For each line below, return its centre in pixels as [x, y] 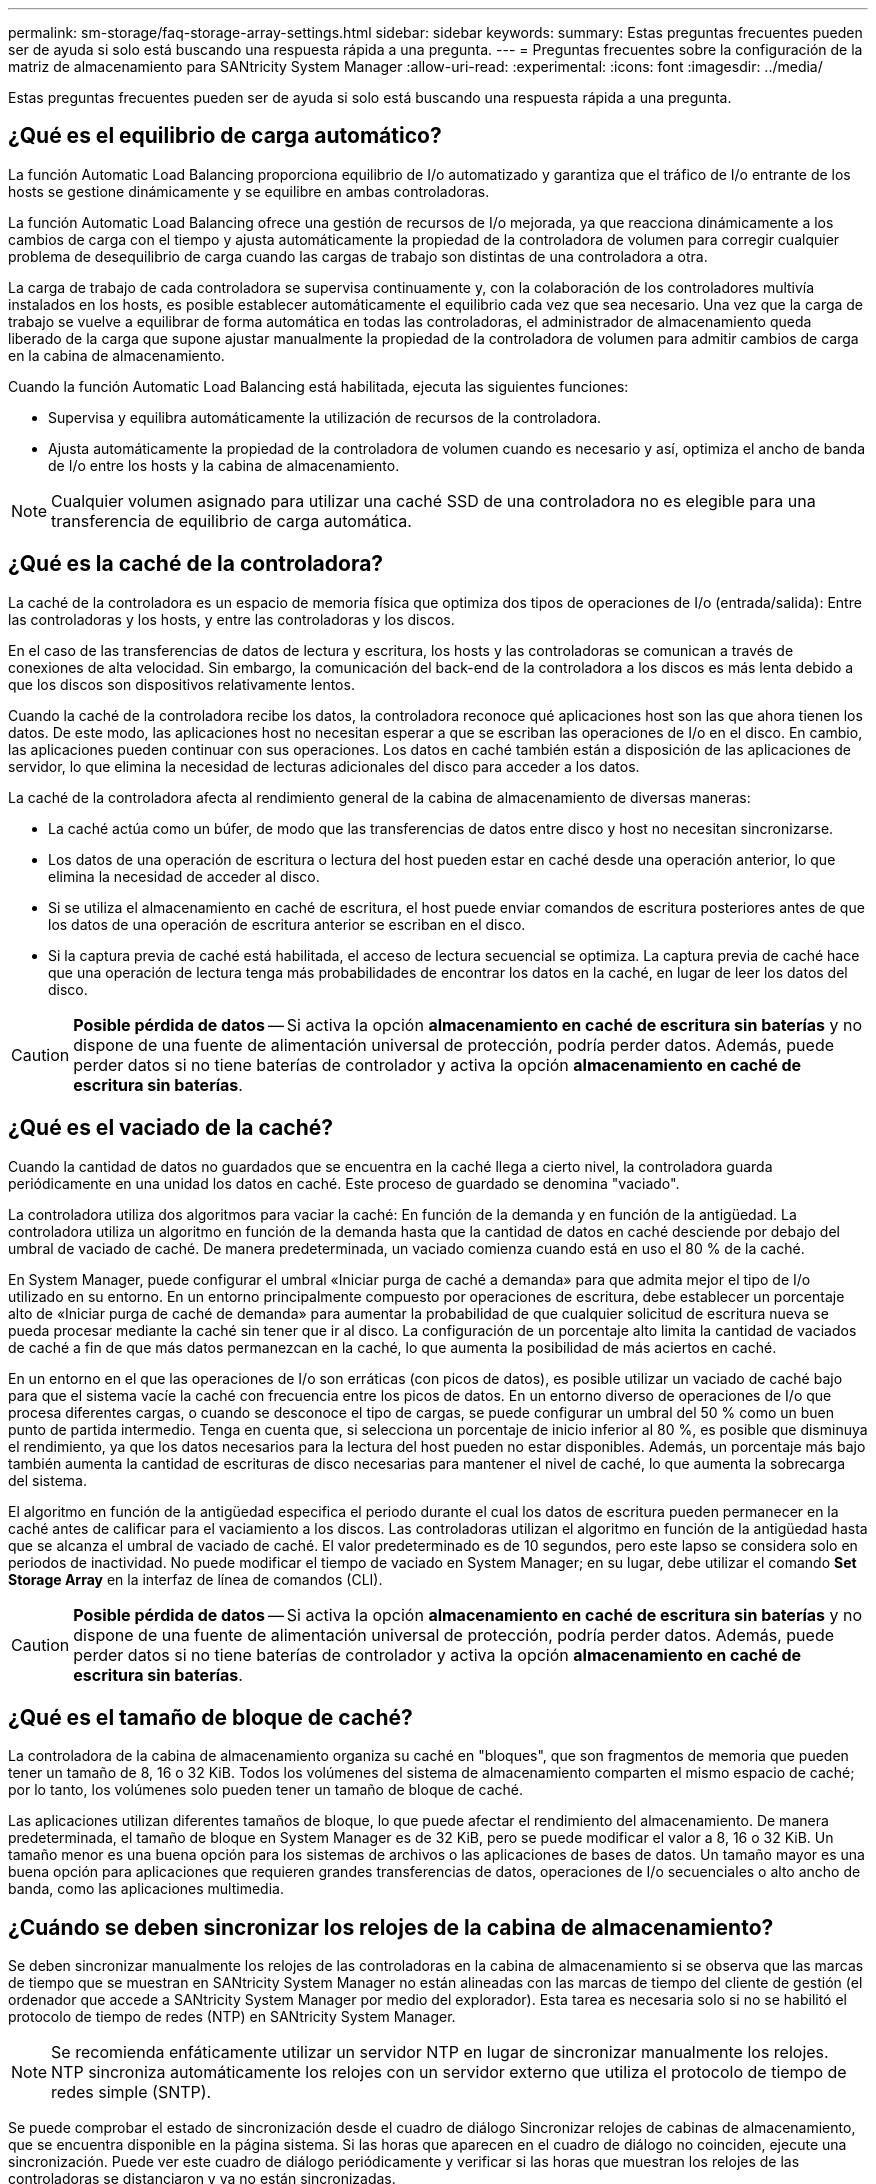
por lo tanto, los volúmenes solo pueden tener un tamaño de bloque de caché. [265, 1790]
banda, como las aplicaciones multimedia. [146, 1889]
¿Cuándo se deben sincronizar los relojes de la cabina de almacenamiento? [391, 1927]
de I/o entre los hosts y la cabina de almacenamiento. [224, 465]
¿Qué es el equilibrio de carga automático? [225, 136]
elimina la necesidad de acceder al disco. [184, 876]
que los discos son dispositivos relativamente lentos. [181, 684]
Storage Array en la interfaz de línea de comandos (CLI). [195, 1579]
